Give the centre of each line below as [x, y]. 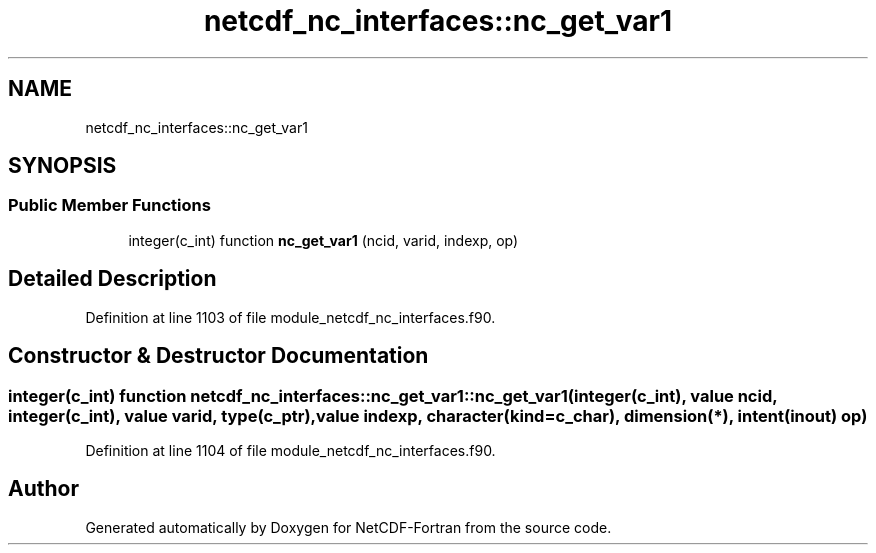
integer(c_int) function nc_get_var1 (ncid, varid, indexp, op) [323, 240]
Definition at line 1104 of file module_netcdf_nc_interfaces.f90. [290, 450]
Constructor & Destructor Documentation [218, 356]
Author [43, 489]
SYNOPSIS [62, 166]
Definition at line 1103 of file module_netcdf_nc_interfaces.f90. [290, 317]
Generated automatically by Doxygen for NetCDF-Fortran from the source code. [348, 527]
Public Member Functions [109, 205]
